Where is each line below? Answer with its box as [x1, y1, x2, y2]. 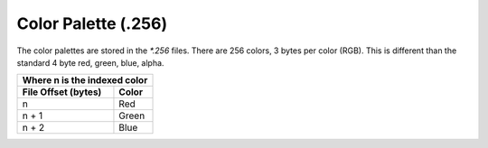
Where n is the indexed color [22, 74, 148, 87]
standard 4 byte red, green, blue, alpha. [16, 57, 164, 68]
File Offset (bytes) [22, 86, 102, 98]
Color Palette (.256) [16, 14, 167, 33]
